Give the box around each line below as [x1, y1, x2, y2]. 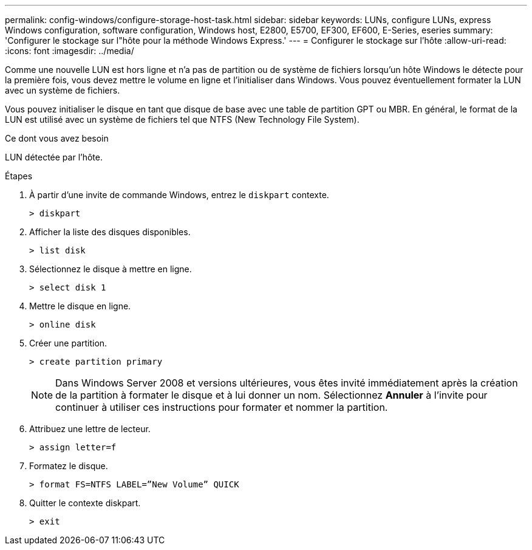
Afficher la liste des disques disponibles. [29, 227, 191, 237]
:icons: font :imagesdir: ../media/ [5, 46, 134, 56]
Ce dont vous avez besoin [5, 133, 109, 143]
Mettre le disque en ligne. [29, 301, 131, 311]
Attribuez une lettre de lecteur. [29, 424, 151, 434]
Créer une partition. [29, 338, 107, 348]
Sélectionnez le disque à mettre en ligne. [29, 264, 192, 274]
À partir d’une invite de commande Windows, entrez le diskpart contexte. [29, 190, 329, 200]
